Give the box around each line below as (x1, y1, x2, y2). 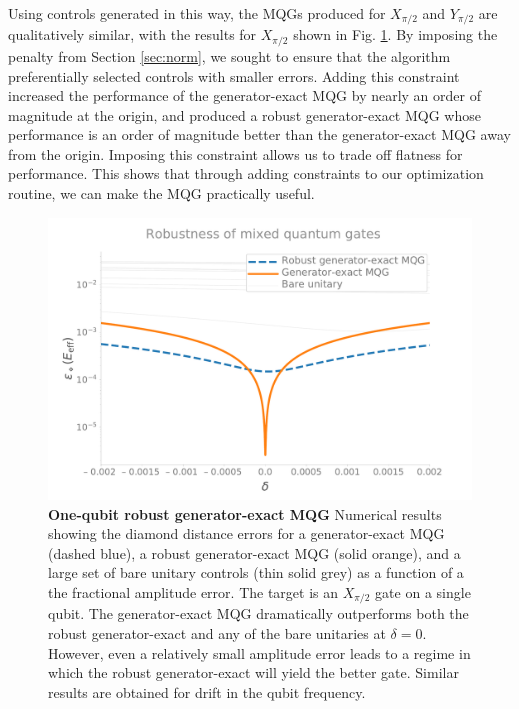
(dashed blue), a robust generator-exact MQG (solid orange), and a (48, 542, 461, 563)
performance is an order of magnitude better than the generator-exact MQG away (8, 124, 511, 145)
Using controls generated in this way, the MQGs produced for (8, 3, 386, 23)
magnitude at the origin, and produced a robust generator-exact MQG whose (8, 104, 481, 125)
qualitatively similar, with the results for (8, 24, 257, 45)
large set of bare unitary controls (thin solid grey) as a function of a (48, 562, 464, 583)
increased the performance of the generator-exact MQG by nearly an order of (8, 85, 481, 106)
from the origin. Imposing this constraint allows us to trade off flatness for (8, 143, 463, 164)
